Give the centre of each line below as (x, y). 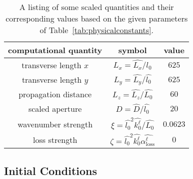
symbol (132, 50)
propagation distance (55, 94)
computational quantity (55, 50)
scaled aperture (55, 109)
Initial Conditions (51, 170)
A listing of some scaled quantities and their (96, 7)
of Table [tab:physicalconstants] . (96, 30)
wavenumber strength (55, 124)
